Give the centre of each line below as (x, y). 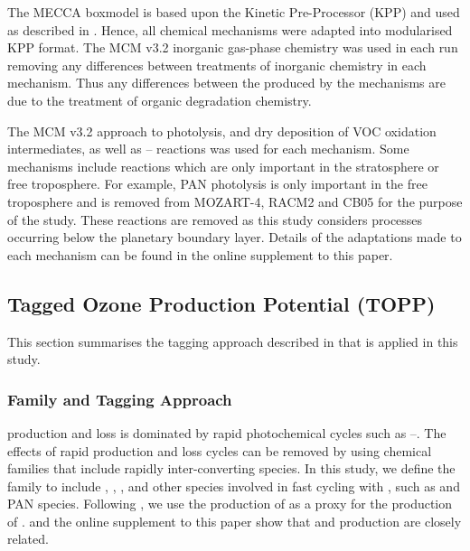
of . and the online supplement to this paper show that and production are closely (235, 521)
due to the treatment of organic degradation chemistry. (160, 100)
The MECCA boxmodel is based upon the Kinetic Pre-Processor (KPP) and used (234, 12)
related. (28, 539)
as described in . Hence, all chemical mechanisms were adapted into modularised (230, 29)
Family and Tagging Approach (120, 399)
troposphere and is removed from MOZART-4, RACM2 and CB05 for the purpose (235, 201)
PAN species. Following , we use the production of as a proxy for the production (230, 504)
